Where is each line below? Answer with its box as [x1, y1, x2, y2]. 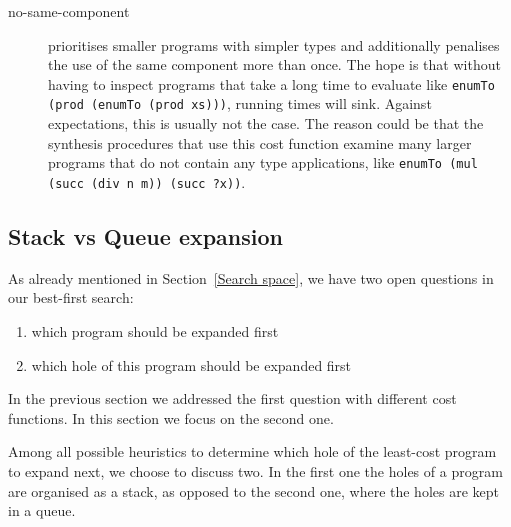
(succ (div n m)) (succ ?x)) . [48, 171, 246, 192]
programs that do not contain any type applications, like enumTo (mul [48, 152, 478, 173]
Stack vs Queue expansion [8, 220, 283, 251]
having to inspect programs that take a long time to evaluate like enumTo [48, 73, 495, 94]
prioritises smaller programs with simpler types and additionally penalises [48, 34, 500, 55]
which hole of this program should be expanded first [31, 354, 352, 375]
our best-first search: [8, 287, 134, 308]
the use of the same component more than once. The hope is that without [48, 54, 501, 75]
